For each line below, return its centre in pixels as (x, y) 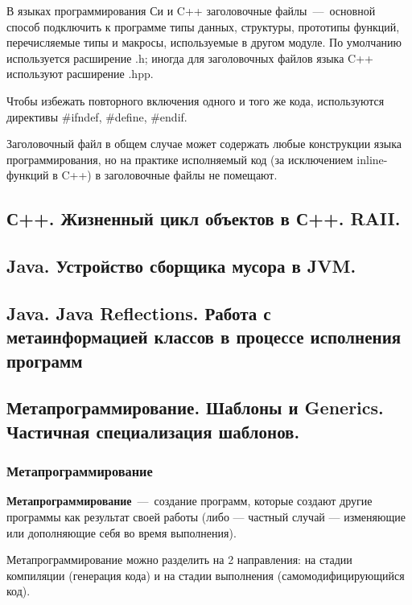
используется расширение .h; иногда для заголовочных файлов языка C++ (190, 58)
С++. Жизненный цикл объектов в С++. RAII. (204, 218)
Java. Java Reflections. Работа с (139, 313)
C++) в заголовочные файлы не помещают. (169, 175)
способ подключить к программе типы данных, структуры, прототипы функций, (203, 26)
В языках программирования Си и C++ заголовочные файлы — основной (191, 10)
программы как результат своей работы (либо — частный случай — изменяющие (206, 517)
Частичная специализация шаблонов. (153, 431)
